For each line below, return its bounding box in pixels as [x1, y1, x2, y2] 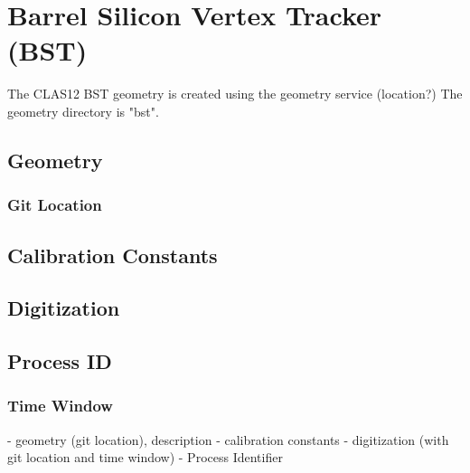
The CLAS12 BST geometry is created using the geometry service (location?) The [7, 84, 463, 103]
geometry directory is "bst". [7, 101, 159, 120]
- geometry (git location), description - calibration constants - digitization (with [7, 430, 449, 449]
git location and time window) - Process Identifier [7, 448, 283, 467]
